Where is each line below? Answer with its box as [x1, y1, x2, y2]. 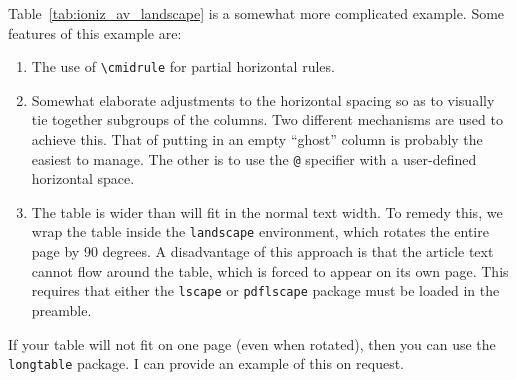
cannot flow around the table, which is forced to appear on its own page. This [31, 260, 509, 281]
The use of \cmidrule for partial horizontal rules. [31, 56, 335, 77]
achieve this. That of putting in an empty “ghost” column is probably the [31, 129, 483, 150]
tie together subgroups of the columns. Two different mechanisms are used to [31, 109, 503, 130]
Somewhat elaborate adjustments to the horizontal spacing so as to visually [31, 89, 495, 110]
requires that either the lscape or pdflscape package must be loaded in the [31, 280, 500, 301]
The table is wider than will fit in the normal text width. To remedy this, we [31, 201, 503, 222]
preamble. [31, 299, 92, 320]
